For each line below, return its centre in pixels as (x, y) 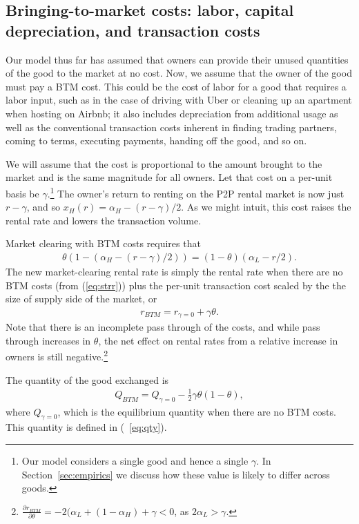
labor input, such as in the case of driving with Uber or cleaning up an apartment (179, 100)
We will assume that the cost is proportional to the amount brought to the (164, 163)
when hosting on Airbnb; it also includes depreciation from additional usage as (172, 113)
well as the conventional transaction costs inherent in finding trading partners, (171, 127)
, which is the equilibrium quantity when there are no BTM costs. (197, 411)
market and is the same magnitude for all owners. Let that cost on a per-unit (169, 177)
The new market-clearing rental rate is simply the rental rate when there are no (174, 271)
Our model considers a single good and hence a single (135, 461)
